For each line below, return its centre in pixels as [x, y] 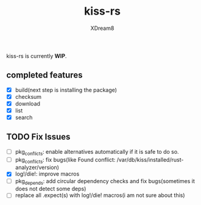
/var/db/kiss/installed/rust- [150, 159]
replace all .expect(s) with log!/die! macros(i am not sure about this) [100, 195]
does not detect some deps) [51, 189]
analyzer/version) [37, 167]
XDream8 [102, 28]
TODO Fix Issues [38, 137]
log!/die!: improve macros [47, 174]
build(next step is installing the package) [66, 90]
